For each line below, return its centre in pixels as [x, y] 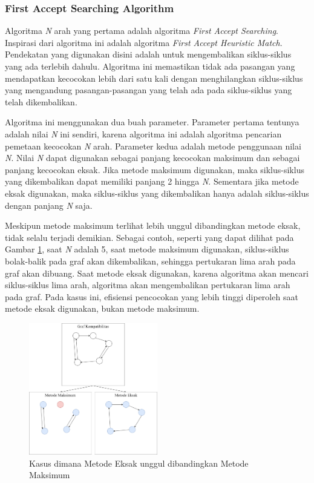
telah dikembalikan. [41, 101]
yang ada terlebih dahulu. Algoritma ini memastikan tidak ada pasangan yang [150, 66]
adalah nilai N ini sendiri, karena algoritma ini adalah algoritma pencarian [143, 133]
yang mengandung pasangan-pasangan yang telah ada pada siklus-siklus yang [149, 90]
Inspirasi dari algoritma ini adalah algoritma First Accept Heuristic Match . [144, 42]
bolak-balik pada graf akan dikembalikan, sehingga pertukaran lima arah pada [150, 261]
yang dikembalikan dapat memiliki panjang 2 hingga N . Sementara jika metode [152, 181]
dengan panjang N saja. [49, 205]
